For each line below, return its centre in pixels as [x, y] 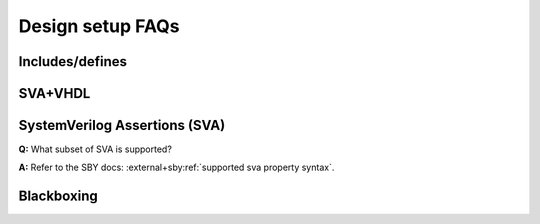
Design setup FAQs [99, 26]
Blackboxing [58, 196]
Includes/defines [73, 61]
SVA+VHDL [54, 93]
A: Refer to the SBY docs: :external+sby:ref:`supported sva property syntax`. [176, 167]
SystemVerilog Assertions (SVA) [122, 125]
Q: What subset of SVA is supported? [95, 149]
